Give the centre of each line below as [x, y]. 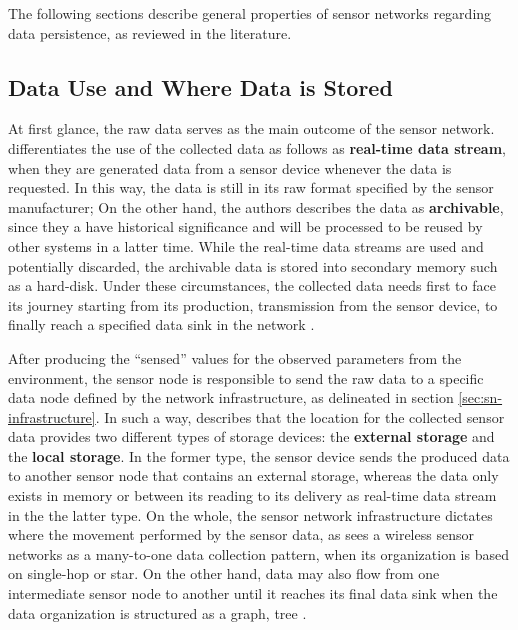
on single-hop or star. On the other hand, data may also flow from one [224, 573]
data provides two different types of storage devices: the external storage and [251, 436]
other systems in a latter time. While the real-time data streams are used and [246, 245]
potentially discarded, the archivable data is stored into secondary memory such [253, 265]
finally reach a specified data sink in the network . [161, 324]
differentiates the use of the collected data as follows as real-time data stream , [257, 147]
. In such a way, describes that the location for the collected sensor [300, 416]
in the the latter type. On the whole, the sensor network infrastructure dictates [250, 514]
